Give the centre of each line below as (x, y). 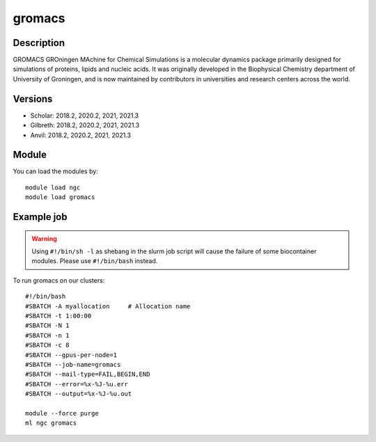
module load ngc (53, 187)
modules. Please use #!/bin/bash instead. (95, 261)
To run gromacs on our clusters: (59, 280)
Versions (33, 98)
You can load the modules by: (56, 171)
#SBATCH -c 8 (47, 345)
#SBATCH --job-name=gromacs (73, 364)
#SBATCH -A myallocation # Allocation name (108, 306)
